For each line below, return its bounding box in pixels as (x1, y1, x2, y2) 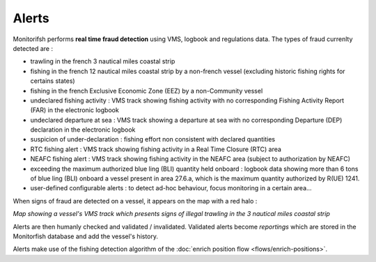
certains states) (30, 77, 76, 85)
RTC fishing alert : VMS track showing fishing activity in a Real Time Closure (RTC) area (30, 145, 282, 153)
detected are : (13, 44, 54, 52)
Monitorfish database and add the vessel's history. (13, 232, 159, 240)
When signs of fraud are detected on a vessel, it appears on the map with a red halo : (13, 196, 258, 205)
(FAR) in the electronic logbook (30, 106, 120, 114)
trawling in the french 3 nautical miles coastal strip (30, 57, 175, 65)
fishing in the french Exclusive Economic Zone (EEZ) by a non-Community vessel (30, 86, 263, 95)
